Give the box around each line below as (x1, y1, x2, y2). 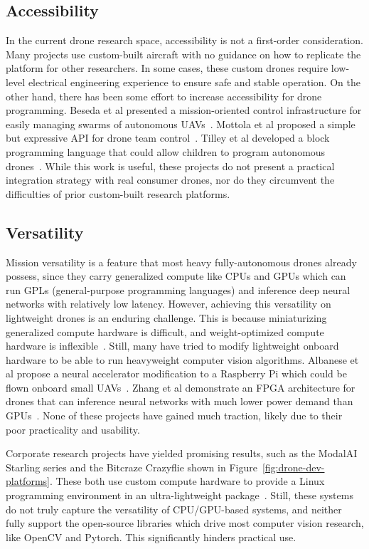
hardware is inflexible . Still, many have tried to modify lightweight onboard (6, 338, 339, 353)
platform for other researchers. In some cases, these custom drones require (6, 61, 328, 75)
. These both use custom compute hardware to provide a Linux (49, 474, 325, 488)
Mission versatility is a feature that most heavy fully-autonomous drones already (6, 254, 357, 269)
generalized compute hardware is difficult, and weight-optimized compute (6, 324, 324, 339)
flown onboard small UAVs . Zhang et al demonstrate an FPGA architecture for (6, 380, 355, 394)
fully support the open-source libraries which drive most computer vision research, (6, 516, 364, 530)
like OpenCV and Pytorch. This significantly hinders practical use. (6, 529, 296, 544)
